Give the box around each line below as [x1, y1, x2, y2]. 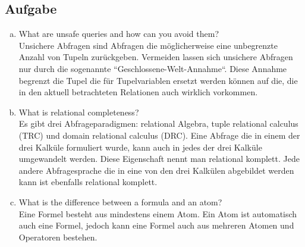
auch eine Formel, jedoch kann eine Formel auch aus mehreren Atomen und [18, 219, 294, 232]
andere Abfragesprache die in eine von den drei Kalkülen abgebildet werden [18, 164, 294, 176]
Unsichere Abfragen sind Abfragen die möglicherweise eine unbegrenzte [18, 39, 278, 51]
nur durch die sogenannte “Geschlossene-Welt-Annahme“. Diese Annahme [18, 62, 287, 74]
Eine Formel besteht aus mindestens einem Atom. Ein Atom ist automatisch [18, 207, 297, 220]
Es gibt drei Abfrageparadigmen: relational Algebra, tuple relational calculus [18, 117, 298, 130]
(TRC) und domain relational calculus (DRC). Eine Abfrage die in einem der [18, 129, 300, 141]
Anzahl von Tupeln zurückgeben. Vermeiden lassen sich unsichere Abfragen [18, 51, 293, 63]
